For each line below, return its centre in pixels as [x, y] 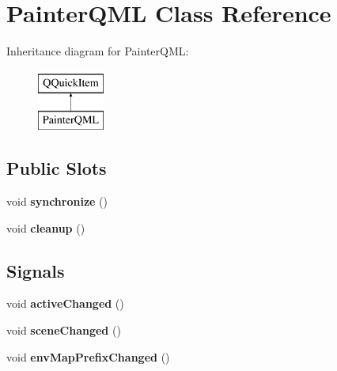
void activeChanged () [65, 303]
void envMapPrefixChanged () [88, 356]
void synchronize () [57, 201]
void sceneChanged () [64, 330]
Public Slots [57, 168]
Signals [36, 270]
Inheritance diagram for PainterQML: [98, 51]
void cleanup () [46, 227]
